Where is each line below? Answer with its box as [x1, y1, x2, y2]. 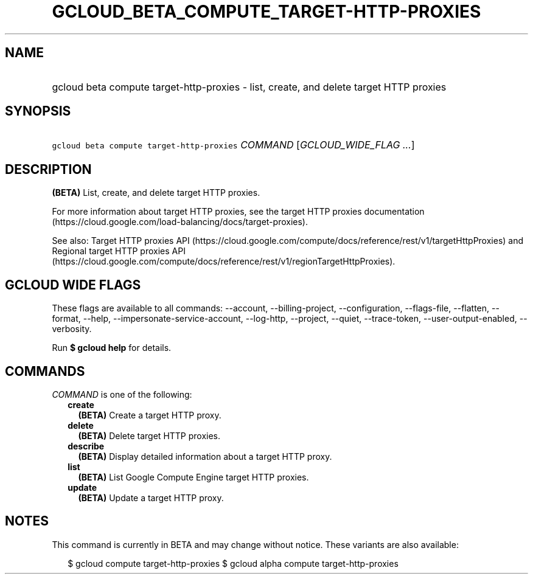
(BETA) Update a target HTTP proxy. [78, 492, 224, 503]
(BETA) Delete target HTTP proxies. [78, 430, 221, 441]
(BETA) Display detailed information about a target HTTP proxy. [78, 451, 332, 462]
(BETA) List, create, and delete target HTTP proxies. [52, 187, 260, 198]
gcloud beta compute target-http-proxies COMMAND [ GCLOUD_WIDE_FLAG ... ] [52, 139, 415, 151]
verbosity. [52, 324, 92, 335]
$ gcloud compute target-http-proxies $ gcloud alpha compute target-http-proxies [68, 558, 399, 569]
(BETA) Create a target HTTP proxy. [78, 409, 221, 420]
